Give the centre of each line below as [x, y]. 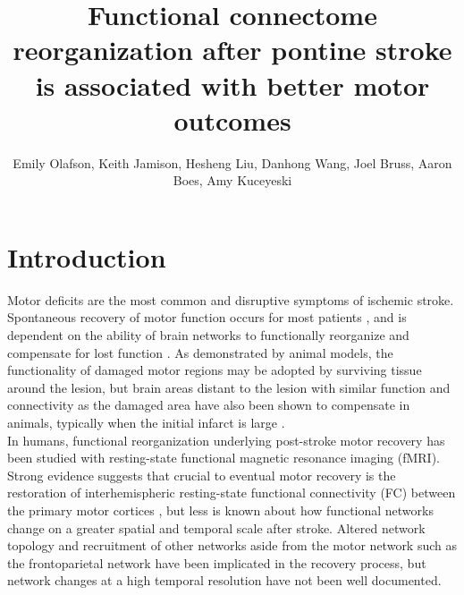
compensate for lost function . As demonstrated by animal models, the [200, 352]
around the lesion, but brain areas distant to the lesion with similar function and [229, 387]
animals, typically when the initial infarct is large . [146, 422]
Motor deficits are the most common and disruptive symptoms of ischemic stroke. [231, 299]
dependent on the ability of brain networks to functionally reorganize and [208, 335]
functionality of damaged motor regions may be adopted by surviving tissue [215, 370]
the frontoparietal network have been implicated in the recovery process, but [217, 562]
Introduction [87, 256]
